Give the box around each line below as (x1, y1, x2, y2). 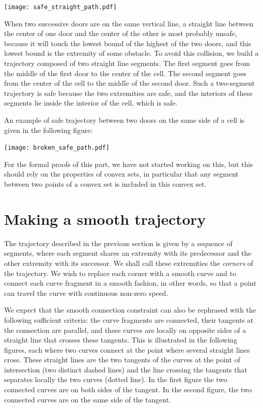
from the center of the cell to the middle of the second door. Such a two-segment (4, 78, 255, 88)
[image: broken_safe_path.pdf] (4, 144, 110, 152)
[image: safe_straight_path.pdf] (4, 4, 117, 11)
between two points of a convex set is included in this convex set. (4, 179, 207, 189)
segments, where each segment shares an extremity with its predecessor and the (4, 248, 251, 258)
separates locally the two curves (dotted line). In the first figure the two (4, 374, 227, 385)
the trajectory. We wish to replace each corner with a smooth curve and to (4, 267, 236, 278)
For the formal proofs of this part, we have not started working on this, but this (4, 158, 253, 169)
